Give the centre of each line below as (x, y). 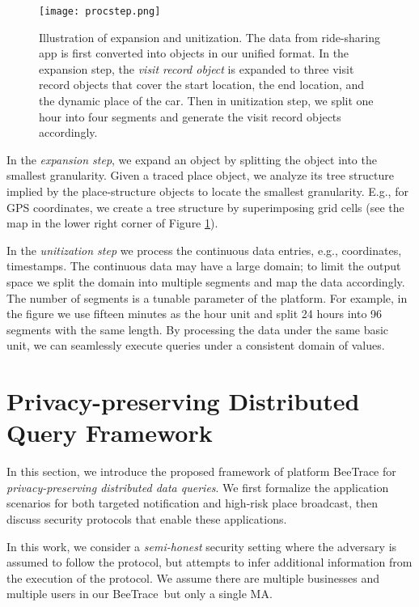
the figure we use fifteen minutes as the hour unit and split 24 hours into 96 (195, 314)
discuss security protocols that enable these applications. (147, 519)
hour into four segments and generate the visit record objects (190, 116)
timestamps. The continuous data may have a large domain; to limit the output (204, 266)
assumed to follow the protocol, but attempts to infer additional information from (209, 562)
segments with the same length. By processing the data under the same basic (198, 329)
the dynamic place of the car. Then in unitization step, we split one (206, 101)
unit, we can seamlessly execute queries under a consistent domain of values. (196, 345)
